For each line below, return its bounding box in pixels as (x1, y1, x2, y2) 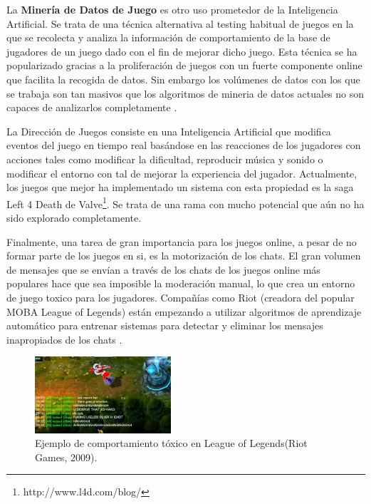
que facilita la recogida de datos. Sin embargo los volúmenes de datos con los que (6, 71, 360, 86)
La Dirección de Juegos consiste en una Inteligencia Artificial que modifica (6, 123, 331, 138)
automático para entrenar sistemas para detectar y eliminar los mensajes (6, 318, 323, 333)
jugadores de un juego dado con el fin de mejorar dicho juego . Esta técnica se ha (6, 43, 357, 58)
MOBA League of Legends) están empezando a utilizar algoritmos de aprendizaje (6, 304, 362, 319)
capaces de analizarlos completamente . (6, 100, 177, 115)
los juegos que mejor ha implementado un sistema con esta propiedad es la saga (6, 180, 354, 195)
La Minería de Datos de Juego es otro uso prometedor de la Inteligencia (6, 2, 338, 16)
